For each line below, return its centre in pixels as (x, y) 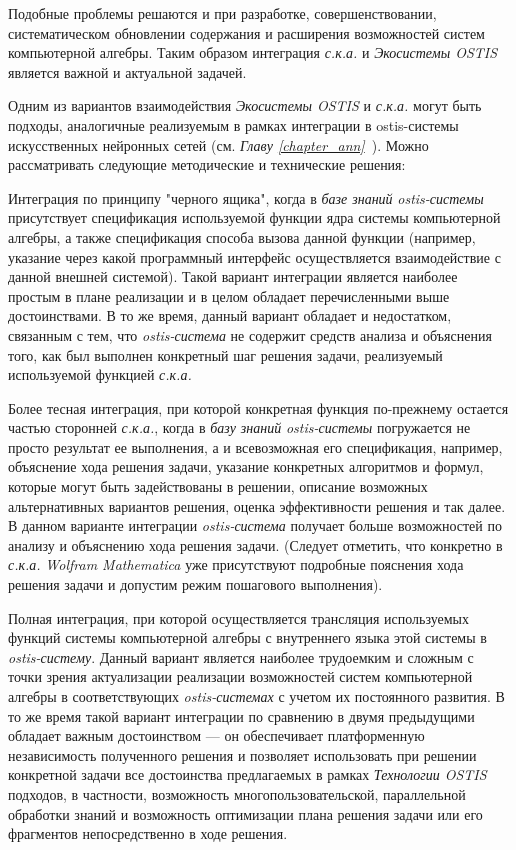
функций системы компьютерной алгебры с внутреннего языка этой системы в (247, 637)
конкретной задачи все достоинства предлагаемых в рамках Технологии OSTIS (247, 774)
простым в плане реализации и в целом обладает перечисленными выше (229, 295)
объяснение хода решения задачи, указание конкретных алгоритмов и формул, (246, 466)
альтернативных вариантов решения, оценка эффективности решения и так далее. (257, 505)
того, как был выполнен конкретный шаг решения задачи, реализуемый (225, 354)
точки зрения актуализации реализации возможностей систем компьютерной (240, 676)
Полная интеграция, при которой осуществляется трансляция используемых (238, 617)
